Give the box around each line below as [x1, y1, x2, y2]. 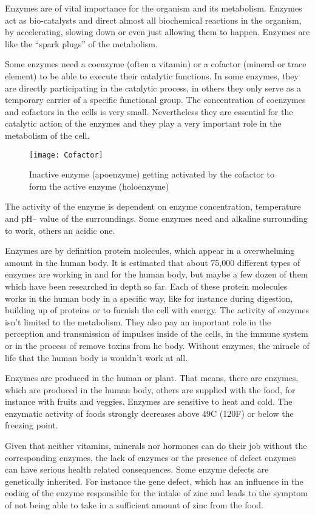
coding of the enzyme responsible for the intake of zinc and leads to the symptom [5, 487, 308, 499]
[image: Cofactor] [29, 150, 103, 159]
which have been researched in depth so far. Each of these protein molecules [5, 279, 288, 292]
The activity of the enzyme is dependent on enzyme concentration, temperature [5, 200, 301, 213]
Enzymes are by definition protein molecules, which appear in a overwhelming [5, 244, 295, 257]
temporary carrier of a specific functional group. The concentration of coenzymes [5, 93, 306, 106]
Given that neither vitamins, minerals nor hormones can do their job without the [5, 439, 307, 452]
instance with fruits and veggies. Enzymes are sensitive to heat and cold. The [5, 395, 293, 408]
